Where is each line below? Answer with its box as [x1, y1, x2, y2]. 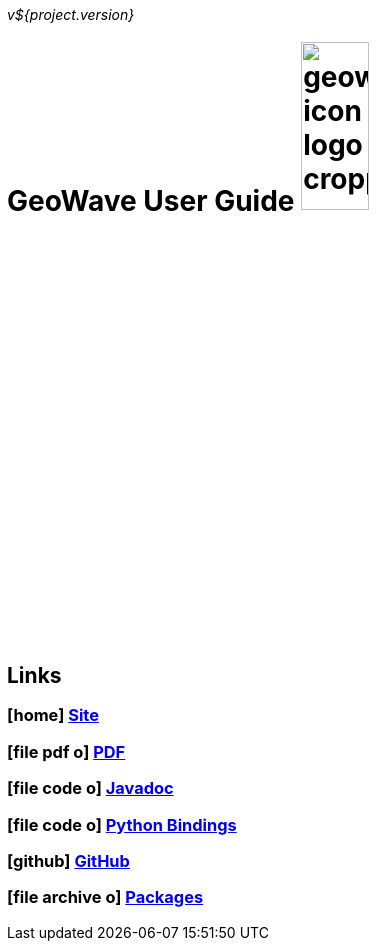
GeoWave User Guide [7, 183, 295, 218]
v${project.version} [7, 6, 135, 23]
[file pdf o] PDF [7, 741, 126, 762]
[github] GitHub [7, 850, 130, 871]
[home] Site [7, 705, 99, 726]
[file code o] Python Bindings [7, 814, 237, 835]
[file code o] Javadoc [7, 778, 174, 799]
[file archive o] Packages [7, 887, 204, 908]
